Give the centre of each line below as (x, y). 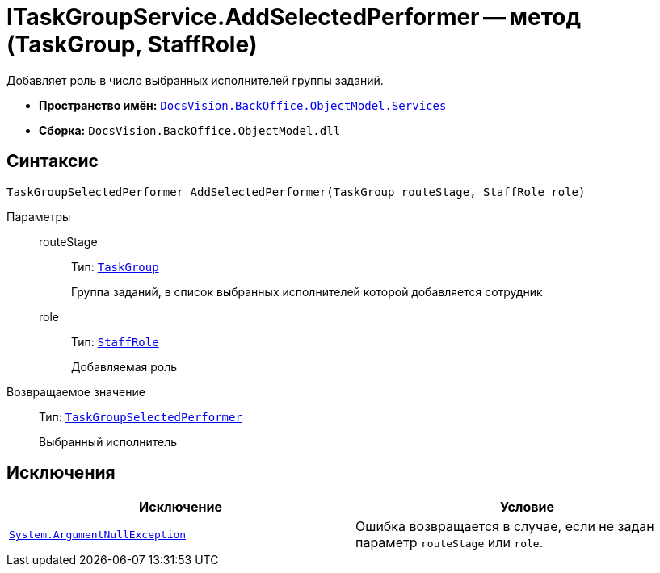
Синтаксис (53, 161)
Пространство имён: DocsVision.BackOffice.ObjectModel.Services (243, 105)
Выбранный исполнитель (108, 441)
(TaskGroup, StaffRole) (132, 44)
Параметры (39, 216)
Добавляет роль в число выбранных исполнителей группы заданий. (195, 80)
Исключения (61, 473)
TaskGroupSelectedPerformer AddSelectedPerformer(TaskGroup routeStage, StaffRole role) (296, 192)
